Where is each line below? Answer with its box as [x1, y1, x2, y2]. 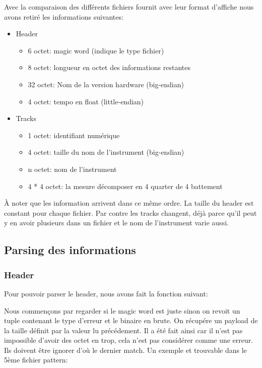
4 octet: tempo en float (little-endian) [28, 96, 144, 106]
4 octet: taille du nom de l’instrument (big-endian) [28, 147, 184, 157]
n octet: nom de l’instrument [28, 163, 117, 174]
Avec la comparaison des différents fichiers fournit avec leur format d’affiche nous [4, 2, 254, 12]
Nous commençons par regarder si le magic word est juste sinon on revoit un [4, 305, 240, 316]
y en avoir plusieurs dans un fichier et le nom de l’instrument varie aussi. [4, 217, 229, 228]
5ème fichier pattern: [4, 354, 68, 365]
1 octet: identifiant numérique [28, 130, 120, 140]
